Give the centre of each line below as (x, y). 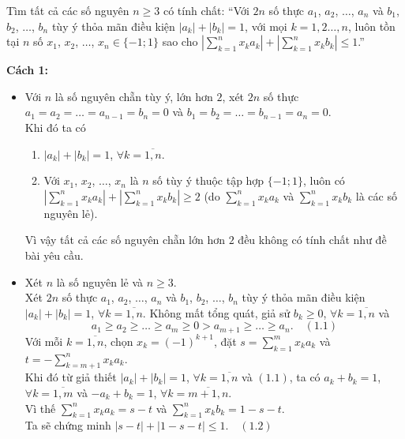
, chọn (118, 341)
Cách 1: (27, 70)
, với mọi (266, 26)
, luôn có (324, 180)
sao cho (180, 41)
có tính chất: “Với (206, 10)
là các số (376, 195)
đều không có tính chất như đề (312, 240)
